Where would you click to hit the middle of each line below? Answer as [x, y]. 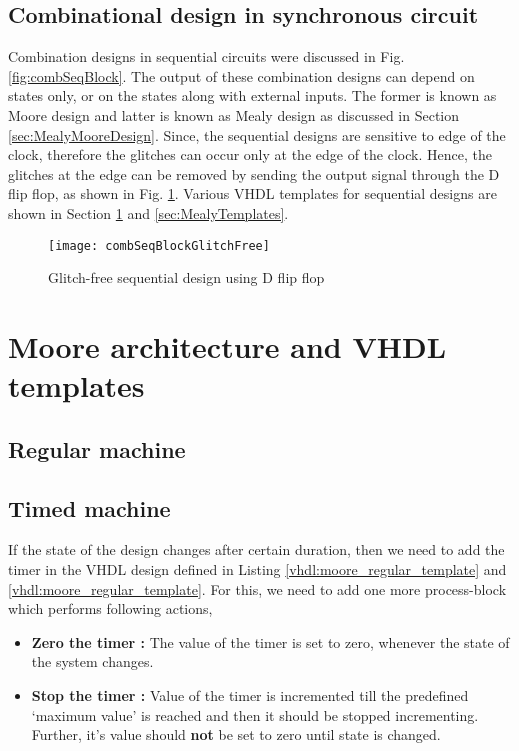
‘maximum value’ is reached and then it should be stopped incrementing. [255, 714]
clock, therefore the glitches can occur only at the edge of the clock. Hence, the [250, 154]
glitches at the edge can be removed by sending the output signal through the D [254, 173]
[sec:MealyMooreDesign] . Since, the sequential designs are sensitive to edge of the [257, 134]
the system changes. [92, 661]
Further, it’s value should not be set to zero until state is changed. [236, 734]
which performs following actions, [110, 608]
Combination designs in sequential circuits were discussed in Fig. [206, 56]
